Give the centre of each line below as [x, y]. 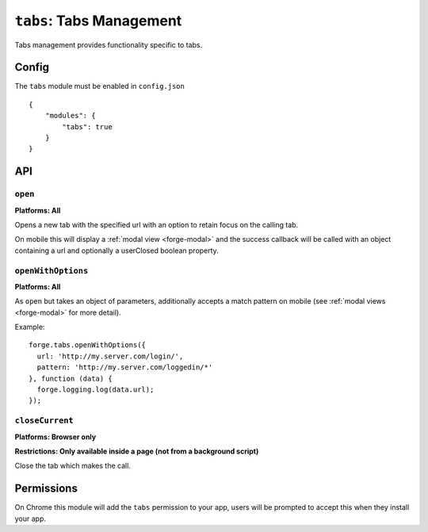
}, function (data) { [71, 378]
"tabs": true [87, 126]
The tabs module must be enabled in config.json [100, 86]
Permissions [46, 489]
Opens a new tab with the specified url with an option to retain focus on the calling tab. [157, 224]
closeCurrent [44, 421]
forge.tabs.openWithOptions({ [88, 345]
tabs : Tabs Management [98, 21]
